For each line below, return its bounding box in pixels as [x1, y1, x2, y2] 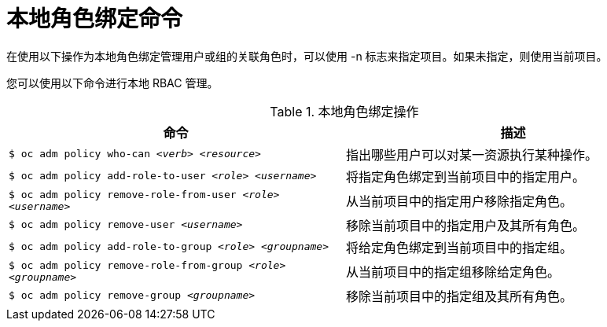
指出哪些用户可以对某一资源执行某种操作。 [346, 146, 598, 163]
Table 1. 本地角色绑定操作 [270, 103, 419, 119]
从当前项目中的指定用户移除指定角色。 [346, 193, 573, 209]
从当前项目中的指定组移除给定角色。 [346, 263, 561, 280]
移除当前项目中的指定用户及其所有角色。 [346, 217, 586, 233]
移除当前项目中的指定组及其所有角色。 [346, 288, 573, 304]
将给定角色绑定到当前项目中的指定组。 [346, 239, 573, 255]
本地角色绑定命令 [6, 6, 183, 32]
